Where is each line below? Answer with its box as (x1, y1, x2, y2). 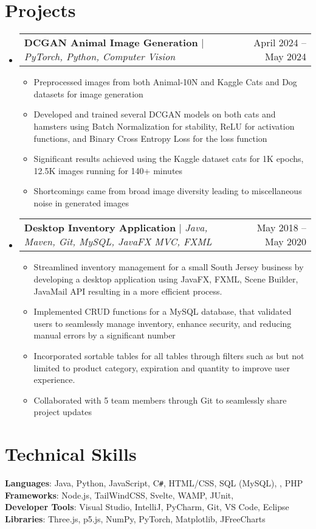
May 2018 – (256, 220, 306, 235)
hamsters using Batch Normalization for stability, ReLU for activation (33, 119, 295, 132)
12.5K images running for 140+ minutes (33, 164, 183, 177)
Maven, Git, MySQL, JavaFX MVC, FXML (24, 234, 212, 249)
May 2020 (264, 234, 306, 249)
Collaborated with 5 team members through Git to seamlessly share (33, 393, 287, 406)
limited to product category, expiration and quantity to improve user (33, 361, 290, 374)
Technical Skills (5, 441, 137, 466)
